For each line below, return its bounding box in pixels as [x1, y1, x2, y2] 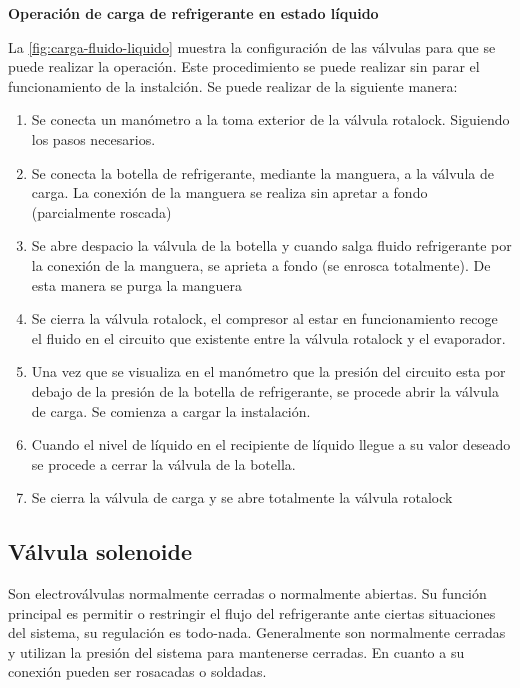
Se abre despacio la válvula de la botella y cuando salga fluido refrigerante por [31, 235, 512, 256]
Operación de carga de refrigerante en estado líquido [8, 3, 379, 23]
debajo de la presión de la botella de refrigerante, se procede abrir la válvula [31, 380, 499, 401]
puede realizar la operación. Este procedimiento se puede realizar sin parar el [8, 56, 480, 77]
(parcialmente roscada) [31, 201, 172, 222]
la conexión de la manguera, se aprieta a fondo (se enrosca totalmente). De [31, 254, 491, 275]
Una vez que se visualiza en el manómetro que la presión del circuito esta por [31, 361, 506, 382]
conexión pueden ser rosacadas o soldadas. [8, 661, 267, 682]
